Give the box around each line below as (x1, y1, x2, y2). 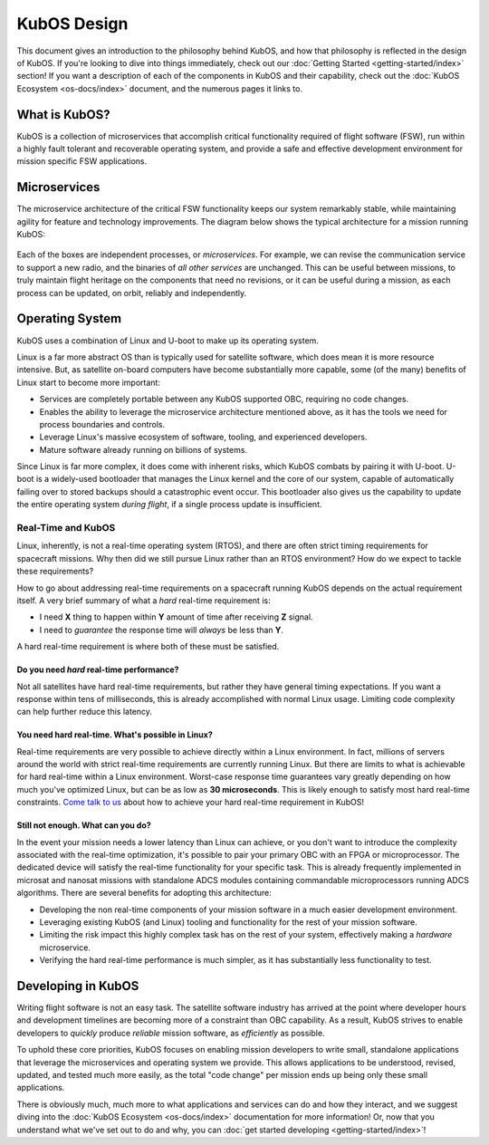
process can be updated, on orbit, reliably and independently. (16, 287, 247, 298)
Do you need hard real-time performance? (16, 664, 179, 675)
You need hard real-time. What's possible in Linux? (16, 729, 213, 740)
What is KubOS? (16, 107, 110, 122)
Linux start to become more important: (16, 377, 160, 388)
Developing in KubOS (16, 978, 139, 994)
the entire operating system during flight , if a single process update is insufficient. (16, 499, 322, 510)
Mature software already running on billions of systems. (39, 444, 248, 455)
